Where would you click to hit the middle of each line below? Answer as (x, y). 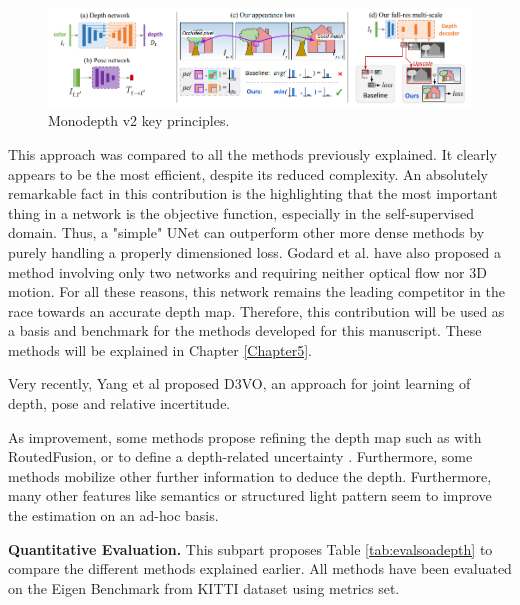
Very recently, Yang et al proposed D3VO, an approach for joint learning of (239, 383)
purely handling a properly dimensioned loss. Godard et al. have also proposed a (255, 251)
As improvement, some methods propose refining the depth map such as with (245, 436)
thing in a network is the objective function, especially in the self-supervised (241, 212)
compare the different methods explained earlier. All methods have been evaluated (260, 568)
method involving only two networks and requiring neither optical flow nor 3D (247, 271)
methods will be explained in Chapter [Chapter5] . (160, 349)
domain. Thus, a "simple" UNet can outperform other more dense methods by (246, 232)
